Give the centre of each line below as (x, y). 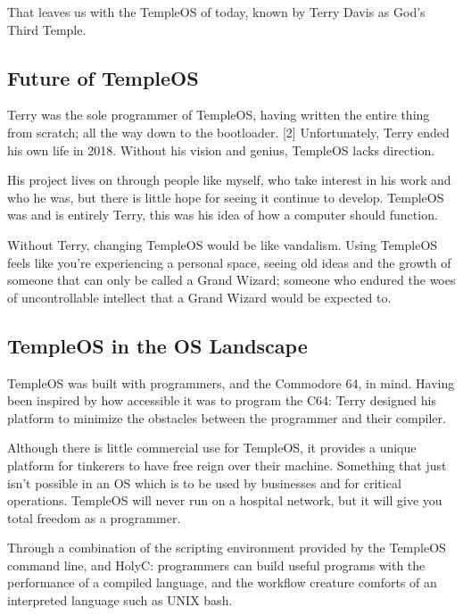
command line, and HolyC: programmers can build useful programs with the (216, 565)
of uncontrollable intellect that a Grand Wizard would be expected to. (199, 297)
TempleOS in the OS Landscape (157, 345)
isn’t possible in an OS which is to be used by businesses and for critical (204, 482)
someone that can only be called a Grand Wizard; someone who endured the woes (231, 280)
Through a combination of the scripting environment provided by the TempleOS (227, 548)
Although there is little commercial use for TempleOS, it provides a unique (212, 448)
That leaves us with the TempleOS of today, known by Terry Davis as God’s (216, 12)
